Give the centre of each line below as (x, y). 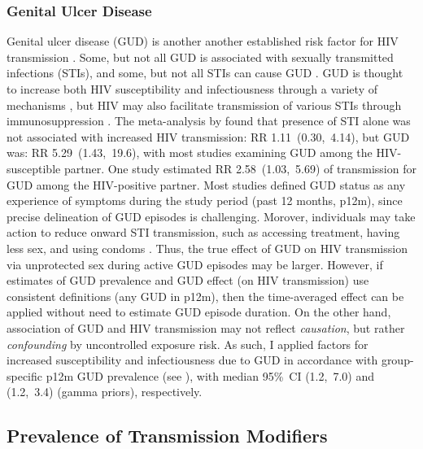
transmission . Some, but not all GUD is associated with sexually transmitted (200, 57)
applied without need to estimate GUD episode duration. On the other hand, (199, 312)
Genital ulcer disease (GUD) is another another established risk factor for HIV (203, 41)
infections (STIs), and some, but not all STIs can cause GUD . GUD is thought (205, 73)
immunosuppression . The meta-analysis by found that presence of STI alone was (209, 121)
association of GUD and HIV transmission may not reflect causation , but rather (206, 327)
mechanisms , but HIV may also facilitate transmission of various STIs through (204, 105)
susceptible (34, 168)
